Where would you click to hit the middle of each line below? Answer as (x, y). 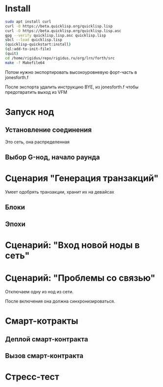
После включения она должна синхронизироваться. (60, 301)
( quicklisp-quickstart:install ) (38, 45)
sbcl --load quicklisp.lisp (34, 40)
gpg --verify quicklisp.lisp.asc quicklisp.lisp (56, 35)
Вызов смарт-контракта (44, 356)
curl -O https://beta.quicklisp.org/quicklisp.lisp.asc (63, 31)
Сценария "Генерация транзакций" (82, 179)
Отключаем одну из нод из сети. (39, 291)
